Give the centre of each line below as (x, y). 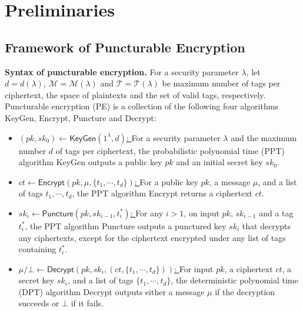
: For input (194, 268)
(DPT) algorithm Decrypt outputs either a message (111, 291)
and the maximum (264, 137)
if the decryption (245, 291)
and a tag (276, 213)
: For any (147, 213)
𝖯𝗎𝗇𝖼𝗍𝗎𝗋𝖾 (58, 214)
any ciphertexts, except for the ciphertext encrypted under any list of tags (152, 237)
